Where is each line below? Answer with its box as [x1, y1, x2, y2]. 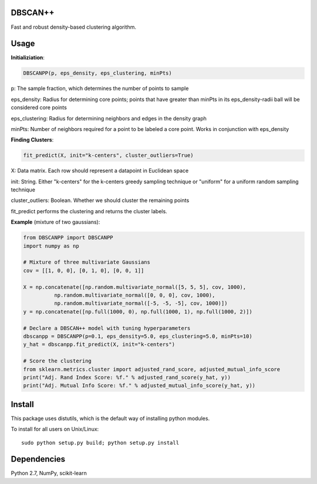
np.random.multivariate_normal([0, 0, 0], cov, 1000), [53, 291, 215, 298]
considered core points [11, 104, 67, 111]
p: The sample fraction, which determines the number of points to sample [11, 85, 189, 92]
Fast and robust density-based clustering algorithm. [11, 23, 136, 31]
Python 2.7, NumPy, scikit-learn [11, 470, 87, 477]
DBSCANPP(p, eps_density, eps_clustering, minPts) [23, 70, 173, 76]
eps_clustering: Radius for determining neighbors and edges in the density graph [11, 115, 207, 122]
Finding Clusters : [11, 136, 54, 143]
